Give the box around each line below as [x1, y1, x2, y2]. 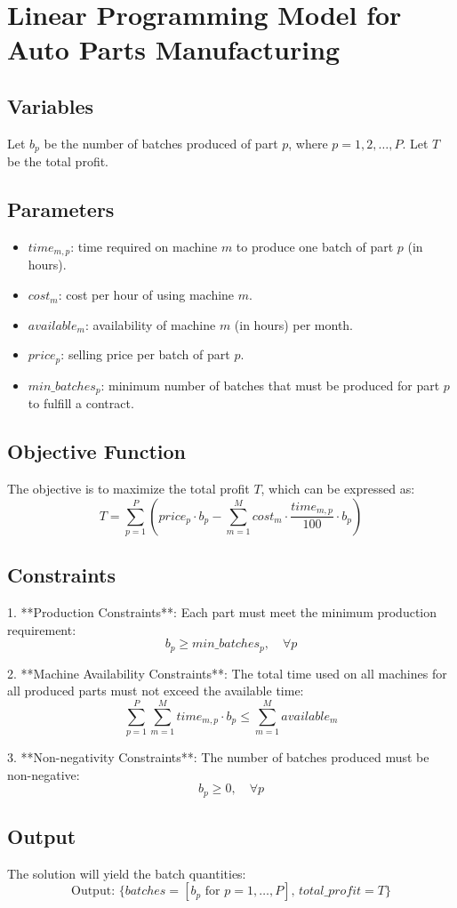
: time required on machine [70, 237, 218, 256]
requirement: [7, 620, 76, 639]
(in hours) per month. [234, 315, 354, 333]
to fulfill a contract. [28, 394, 134, 413]
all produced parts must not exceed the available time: [7, 681, 304, 700]
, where [288, 133, 328, 152]
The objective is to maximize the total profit [7, 478, 250, 497]
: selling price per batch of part [60, 345, 230, 364]
